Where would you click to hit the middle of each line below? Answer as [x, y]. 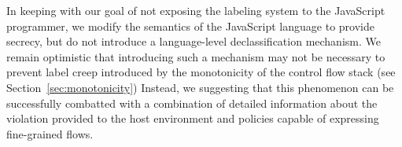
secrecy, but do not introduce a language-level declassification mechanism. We [194, 41]
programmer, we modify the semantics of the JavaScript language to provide [190, 26]
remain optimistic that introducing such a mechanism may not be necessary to [196, 56]
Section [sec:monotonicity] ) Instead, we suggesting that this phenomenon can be [200, 87]
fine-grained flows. [50, 133]
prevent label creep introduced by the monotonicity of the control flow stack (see [201, 72]
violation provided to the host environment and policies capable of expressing [193, 118]
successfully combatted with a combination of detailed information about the [192, 103]
